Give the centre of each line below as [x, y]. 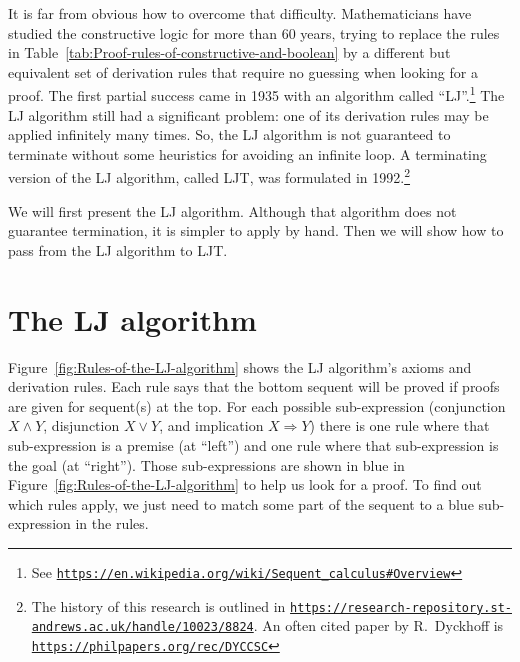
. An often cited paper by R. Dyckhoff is [378, 625]
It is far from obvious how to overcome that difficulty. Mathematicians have [240, 13]
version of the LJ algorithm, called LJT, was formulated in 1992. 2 [209, 176]
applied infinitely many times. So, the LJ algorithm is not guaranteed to [229, 134]
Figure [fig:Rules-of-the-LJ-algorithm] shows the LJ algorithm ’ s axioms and [240, 366]
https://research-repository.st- [401, 607]
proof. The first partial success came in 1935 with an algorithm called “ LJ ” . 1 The [256, 94]
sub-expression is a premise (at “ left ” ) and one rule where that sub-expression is [253, 444]
